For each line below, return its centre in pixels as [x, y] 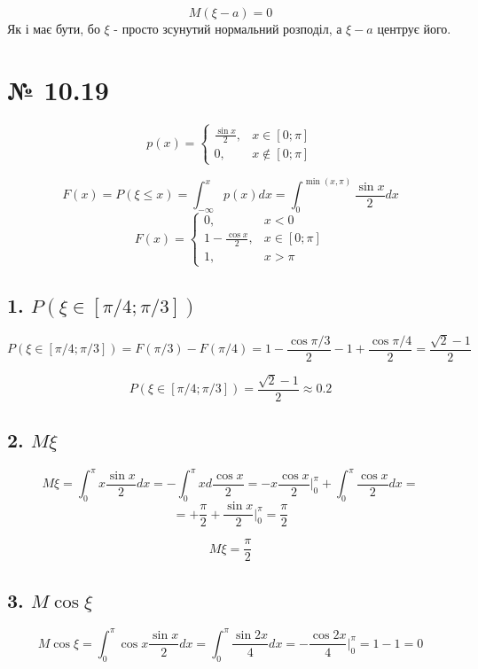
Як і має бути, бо [54, 28]
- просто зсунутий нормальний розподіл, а [228, 28]
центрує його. [414, 28]
